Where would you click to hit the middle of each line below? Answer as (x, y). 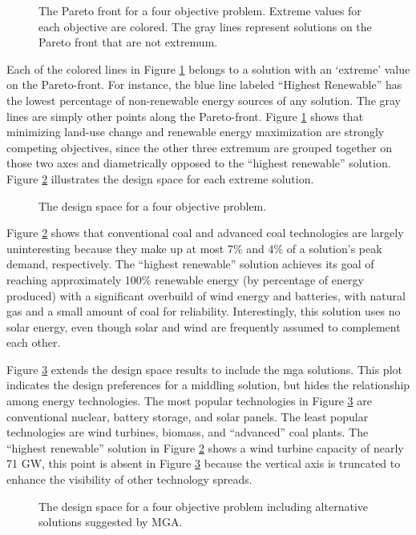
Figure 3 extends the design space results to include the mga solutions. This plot (204, 369)
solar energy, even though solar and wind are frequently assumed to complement (204, 326)
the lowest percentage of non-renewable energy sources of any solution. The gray (204, 100)
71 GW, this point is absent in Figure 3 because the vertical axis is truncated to (204, 463)
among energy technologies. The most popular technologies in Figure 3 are (189, 401)
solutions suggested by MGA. (111, 522)
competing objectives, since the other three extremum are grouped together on (200, 147)
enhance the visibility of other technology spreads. (129, 479)
